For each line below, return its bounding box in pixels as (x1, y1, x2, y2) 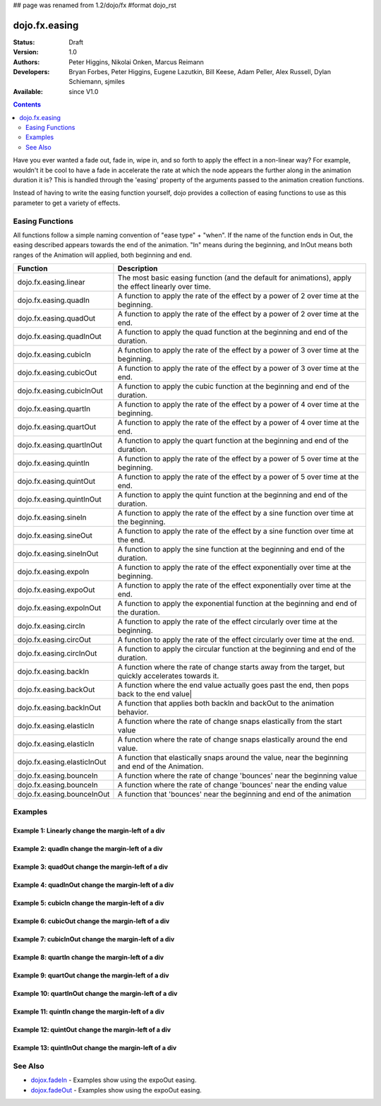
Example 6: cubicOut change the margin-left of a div (13, 917, 170, 925)
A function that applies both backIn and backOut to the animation (117, 698, 334, 708)
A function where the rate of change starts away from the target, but (117, 662, 345, 672)
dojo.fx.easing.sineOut (17, 530, 93, 540)
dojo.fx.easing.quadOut (17, 314, 96, 323)
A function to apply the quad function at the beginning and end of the (117, 327, 349, 337)
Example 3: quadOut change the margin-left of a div (13, 862, 169, 872)
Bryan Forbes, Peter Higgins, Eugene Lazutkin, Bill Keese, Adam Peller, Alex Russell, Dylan (68, 68, 332, 76)
